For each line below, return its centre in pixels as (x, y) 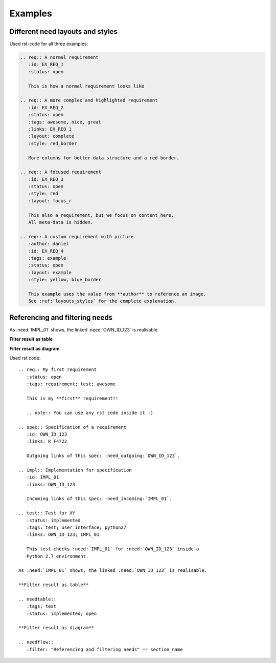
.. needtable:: (38, 599)
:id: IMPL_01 (43, 477)
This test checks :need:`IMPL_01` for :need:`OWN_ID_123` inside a (113, 549)
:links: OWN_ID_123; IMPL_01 (63, 535)
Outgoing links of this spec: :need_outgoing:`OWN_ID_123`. (103, 456)
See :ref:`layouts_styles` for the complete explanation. (102, 301)
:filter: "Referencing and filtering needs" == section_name (105, 649)
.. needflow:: (36, 642)
